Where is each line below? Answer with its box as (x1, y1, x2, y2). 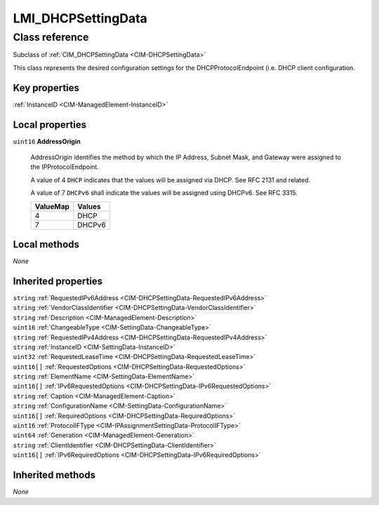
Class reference (13, 31, 89, 43)
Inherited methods (13, 469, 96, 481)
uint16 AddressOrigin (13, 137, 81, 145)
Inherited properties (13, 275, 103, 287)
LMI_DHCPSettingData (13, 11, 147, 26)
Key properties (13, 81, 80, 94)
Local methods (13, 238, 80, 250)
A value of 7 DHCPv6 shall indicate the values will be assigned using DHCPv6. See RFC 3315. (30, 189, 298, 197)
